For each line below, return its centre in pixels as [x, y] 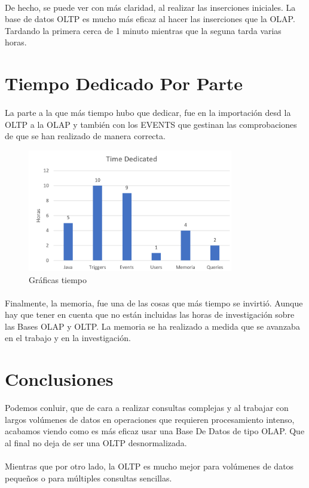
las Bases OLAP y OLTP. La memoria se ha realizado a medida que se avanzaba [152, 326]
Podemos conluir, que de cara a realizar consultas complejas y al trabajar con [147, 408]
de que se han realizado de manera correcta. [85, 136]
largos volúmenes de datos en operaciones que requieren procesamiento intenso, [150, 419]
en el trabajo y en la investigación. [68, 338]
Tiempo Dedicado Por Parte [124, 83]
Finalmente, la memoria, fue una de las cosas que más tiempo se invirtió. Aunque [154, 303]
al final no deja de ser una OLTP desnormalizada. [96, 442]
